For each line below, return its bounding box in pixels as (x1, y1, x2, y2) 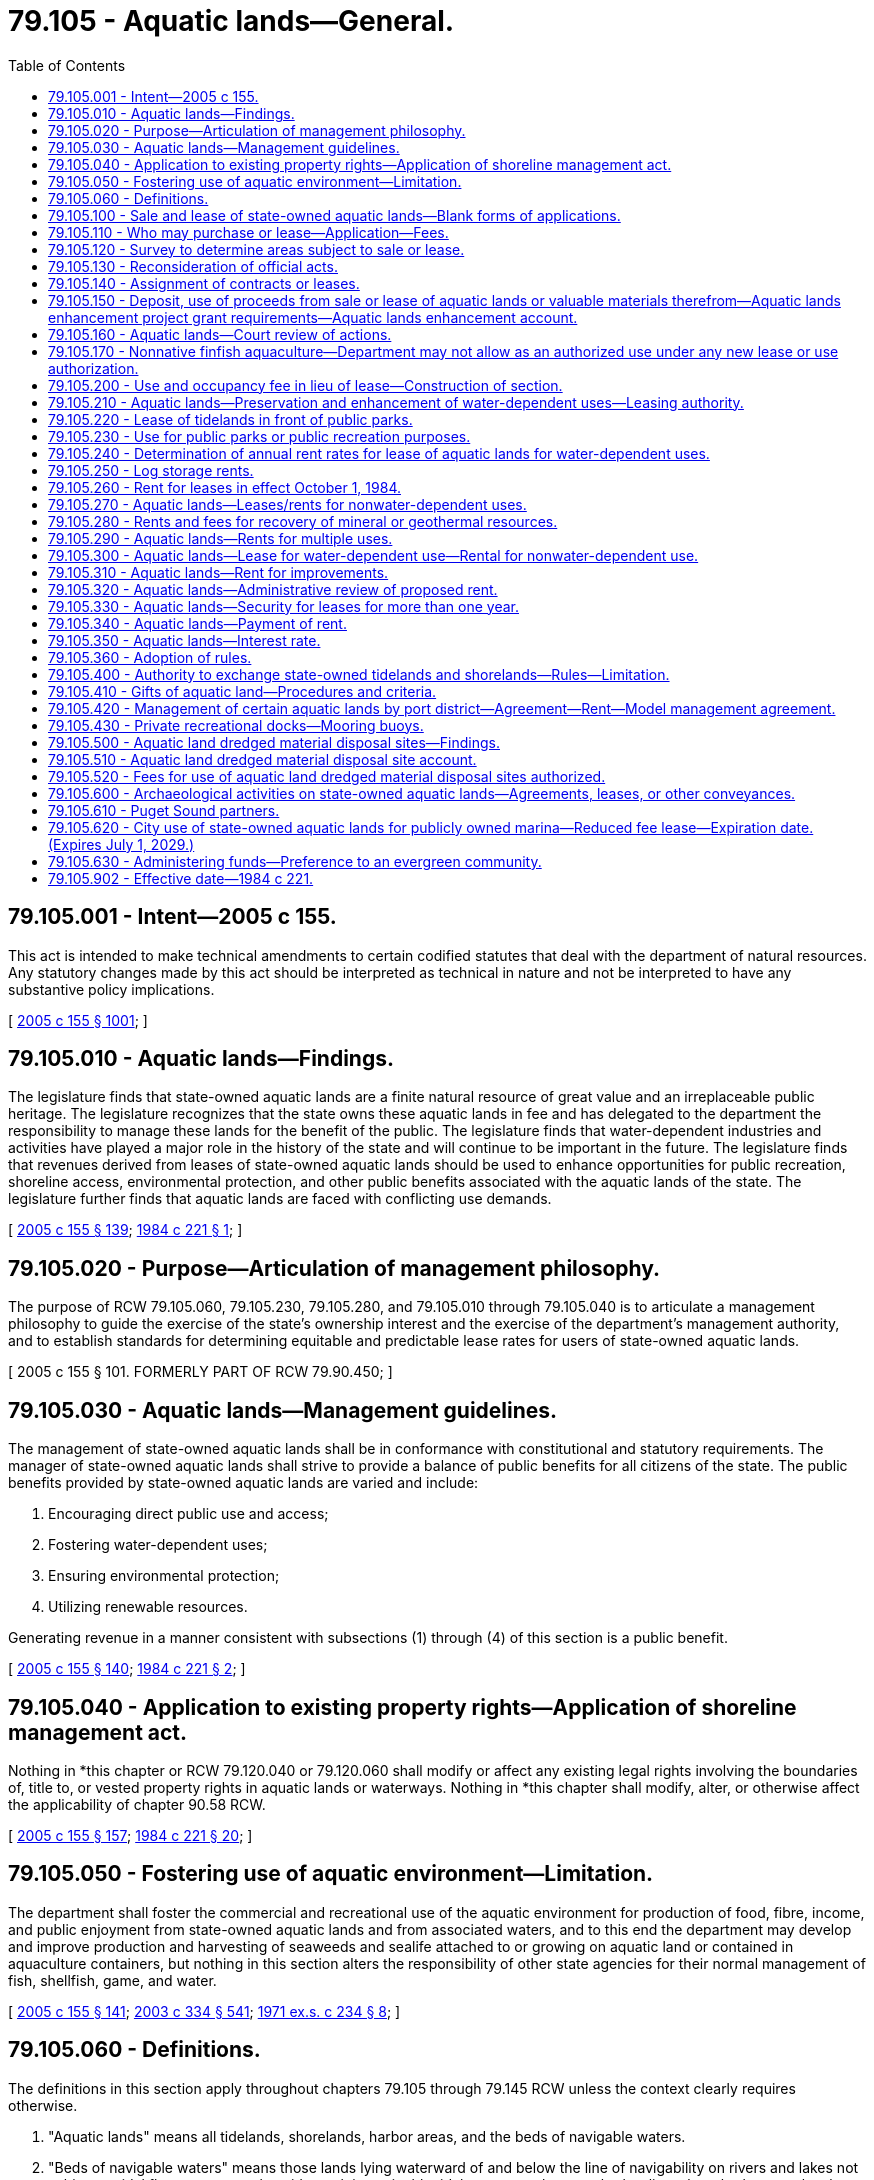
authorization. (48, 359, 139, 377)
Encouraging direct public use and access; (48, 1505, 329, 1523)
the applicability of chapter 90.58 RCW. (8, 1795, 266, 1813)
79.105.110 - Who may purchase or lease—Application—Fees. (48, 223, 449, 241)
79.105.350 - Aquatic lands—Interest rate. (48, 631, 321, 649)
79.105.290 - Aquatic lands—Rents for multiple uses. (48, 529, 393, 547)
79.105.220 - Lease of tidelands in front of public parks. (48, 410, 413, 428)
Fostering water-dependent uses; (48, 1536, 268, 1554)
